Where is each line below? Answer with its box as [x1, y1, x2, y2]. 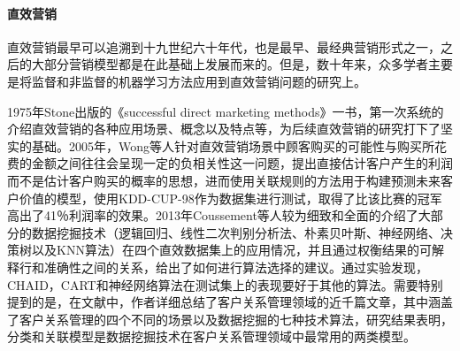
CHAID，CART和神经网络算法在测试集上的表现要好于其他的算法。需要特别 [7, 275, 443, 294]
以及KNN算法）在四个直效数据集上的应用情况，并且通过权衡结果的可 [31, 240, 432, 259]
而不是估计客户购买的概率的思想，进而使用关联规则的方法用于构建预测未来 [7, 171, 441, 189]
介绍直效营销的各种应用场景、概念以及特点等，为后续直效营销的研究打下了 [7, 119, 441, 138]
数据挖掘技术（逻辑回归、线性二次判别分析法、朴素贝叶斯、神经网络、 [31, 223, 441, 241]
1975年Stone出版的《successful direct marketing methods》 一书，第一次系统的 [7, 102, 444, 120]
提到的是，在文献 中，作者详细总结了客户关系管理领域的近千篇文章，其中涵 [7, 293, 441, 311]
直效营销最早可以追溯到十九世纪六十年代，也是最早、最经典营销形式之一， [7, 37, 441, 56]
